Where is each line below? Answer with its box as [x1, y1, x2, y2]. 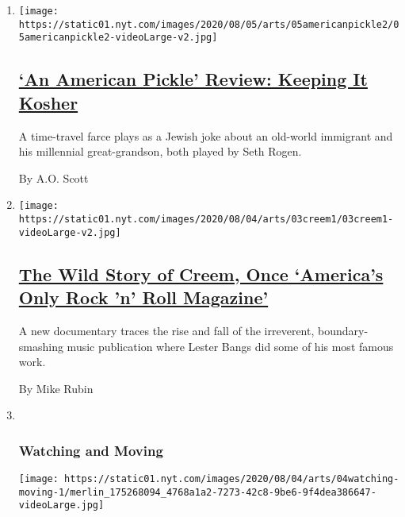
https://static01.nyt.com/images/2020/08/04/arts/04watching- [64, 473, 399, 485]
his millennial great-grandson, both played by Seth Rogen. [18, 143, 302, 160]
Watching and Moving [18, 440, 163, 460]
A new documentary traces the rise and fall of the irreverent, [18, 322, 315, 338]
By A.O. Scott [18, 169, 89, 186]
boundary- [317, 322, 369, 338]
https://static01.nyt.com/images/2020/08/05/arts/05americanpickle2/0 [18, 18, 399, 30]
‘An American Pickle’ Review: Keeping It [18, 67, 368, 91]
